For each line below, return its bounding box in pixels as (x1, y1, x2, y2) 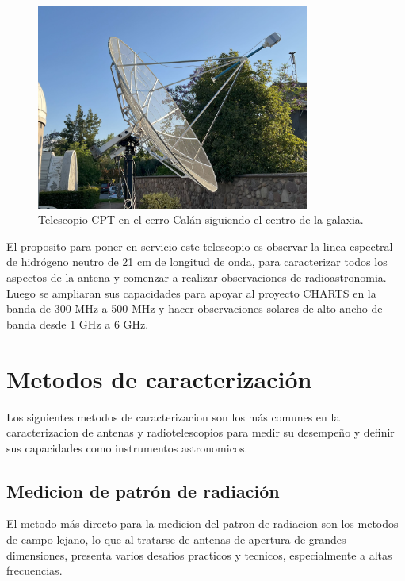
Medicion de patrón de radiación (6, 478, 280, 502)
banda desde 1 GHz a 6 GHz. (6, 315, 149, 332)
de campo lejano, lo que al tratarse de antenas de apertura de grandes (6, 531, 346, 548)
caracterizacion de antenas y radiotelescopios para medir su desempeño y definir (6, 424, 395, 441)
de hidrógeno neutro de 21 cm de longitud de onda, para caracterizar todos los (6, 253, 388, 270)
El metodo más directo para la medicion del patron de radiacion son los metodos (6, 515, 399, 532)
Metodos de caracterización (6, 362, 312, 394)
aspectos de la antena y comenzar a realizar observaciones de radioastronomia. (6, 269, 387, 285)
